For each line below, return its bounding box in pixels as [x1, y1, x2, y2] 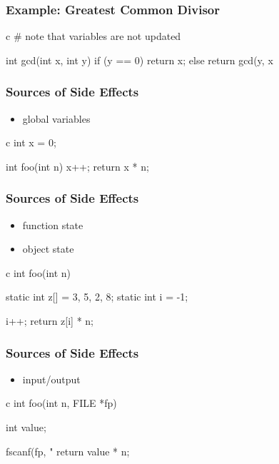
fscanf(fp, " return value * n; [6, 443, 130, 458]
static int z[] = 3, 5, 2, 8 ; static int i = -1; [6, 289, 188, 304]
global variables [22, 111, 91, 126]
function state [22, 217, 83, 232]
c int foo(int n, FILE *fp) [6, 395, 117, 410]
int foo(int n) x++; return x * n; [6, 158, 149, 173]
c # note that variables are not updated [6, 29, 181, 44]
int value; [6, 420, 46, 434]
